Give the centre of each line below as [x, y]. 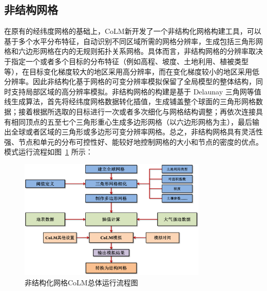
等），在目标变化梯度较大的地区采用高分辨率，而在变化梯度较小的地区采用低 [132, 71]
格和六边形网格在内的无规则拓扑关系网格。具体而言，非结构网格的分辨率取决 [133, 51]
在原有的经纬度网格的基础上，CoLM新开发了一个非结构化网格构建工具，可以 [133, 31]
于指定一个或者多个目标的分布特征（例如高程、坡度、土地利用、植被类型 [126, 61]
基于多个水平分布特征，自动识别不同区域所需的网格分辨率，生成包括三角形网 [133, 41]
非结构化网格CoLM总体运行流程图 [81, 282]
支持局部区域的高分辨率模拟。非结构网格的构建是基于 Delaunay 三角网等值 [136, 91]
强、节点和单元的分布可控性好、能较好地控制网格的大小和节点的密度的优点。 [133, 141]
